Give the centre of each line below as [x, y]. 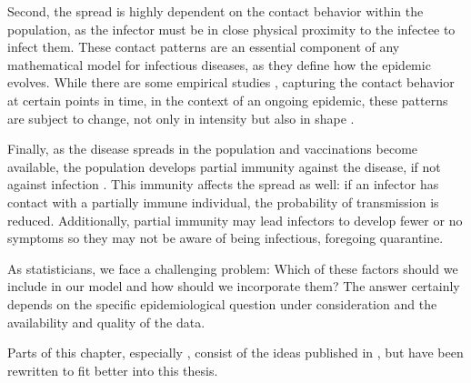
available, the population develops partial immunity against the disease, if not [224, 166]
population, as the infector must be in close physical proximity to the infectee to [231, 29]
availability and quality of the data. [106, 322]
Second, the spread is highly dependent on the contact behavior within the [215, 11]
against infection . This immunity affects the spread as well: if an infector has [223, 184]
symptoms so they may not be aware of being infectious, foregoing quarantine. [225, 238]
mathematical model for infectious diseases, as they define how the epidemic [219, 64]
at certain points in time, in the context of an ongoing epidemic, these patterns [228, 100]
